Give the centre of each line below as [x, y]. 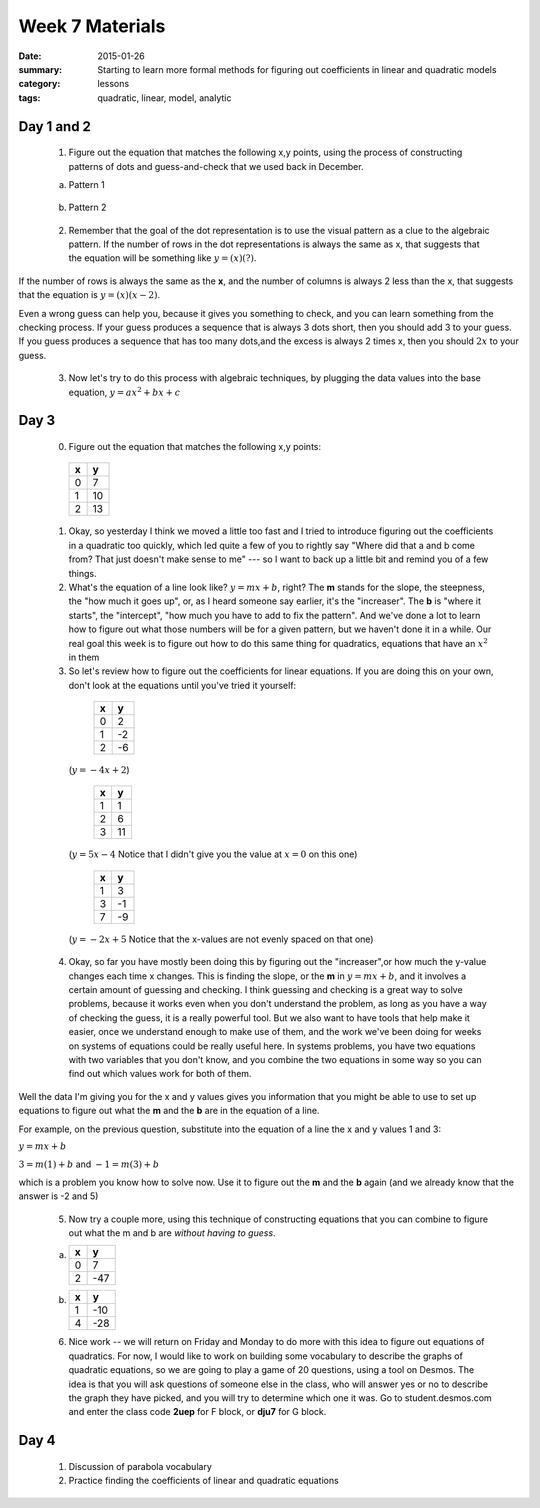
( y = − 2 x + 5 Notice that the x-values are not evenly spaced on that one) [221, 939]
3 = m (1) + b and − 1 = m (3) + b [89, 1164]
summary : [40, 69]
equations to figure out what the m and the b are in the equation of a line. [169, 1111]
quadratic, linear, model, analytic [164, 97]
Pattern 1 [86, 184]
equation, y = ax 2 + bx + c [124, 391]
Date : [30, 56]
